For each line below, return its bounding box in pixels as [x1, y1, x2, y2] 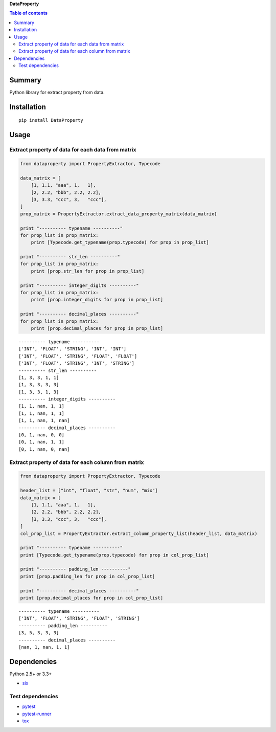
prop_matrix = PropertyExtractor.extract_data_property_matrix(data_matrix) [20, 211, 217, 217]
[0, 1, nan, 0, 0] [18, 432, 65, 438]
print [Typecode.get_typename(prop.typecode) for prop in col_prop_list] [20, 552, 209, 558]
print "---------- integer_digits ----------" [20, 282, 139, 289]
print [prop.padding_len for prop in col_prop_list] [20, 573, 155, 579]
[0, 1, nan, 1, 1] [18, 439, 65, 445]
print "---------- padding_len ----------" [20, 566, 131, 572]
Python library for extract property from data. [9, 90, 105, 96]
